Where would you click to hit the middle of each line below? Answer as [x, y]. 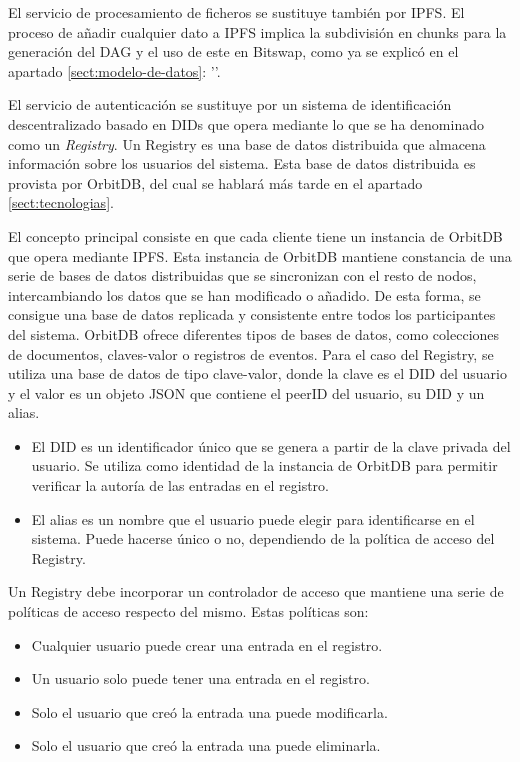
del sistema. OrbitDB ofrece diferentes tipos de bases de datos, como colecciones [254, 333]
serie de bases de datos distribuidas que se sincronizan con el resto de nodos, [242, 275]
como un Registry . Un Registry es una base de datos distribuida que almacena [247, 143]
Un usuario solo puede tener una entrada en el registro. [200, 678]
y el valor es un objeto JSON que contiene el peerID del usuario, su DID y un [246, 392]
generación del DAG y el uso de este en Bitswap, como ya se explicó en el [233, 51]
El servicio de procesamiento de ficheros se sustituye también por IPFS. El [236, 12]
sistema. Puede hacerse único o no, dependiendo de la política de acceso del [263, 538]
